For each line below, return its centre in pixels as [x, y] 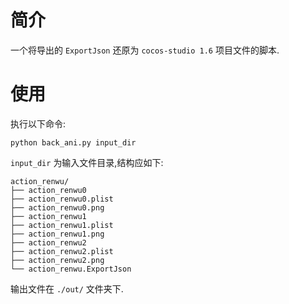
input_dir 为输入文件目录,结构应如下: [87, 162]
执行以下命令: [38, 123]
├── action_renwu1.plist [62, 225]
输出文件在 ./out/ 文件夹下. [67, 288]
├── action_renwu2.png [57, 260]
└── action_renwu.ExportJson [71, 269]
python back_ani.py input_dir [73, 142]
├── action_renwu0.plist [62, 199]
